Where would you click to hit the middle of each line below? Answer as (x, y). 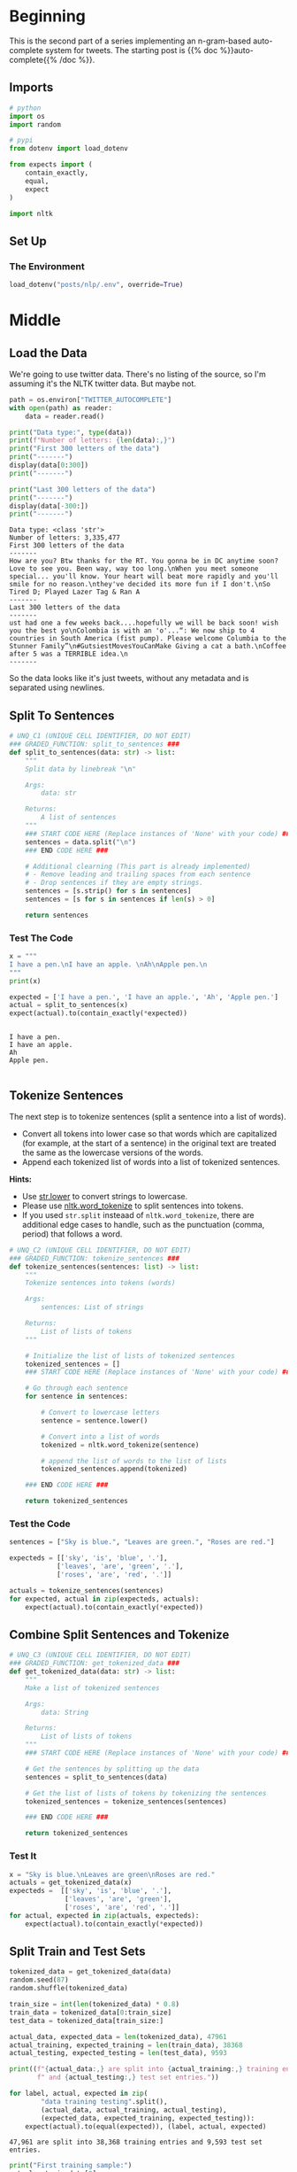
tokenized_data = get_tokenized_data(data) (91, 1972)
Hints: (21, 1179)
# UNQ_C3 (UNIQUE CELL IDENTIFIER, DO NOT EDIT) (100, 1655)
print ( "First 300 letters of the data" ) (85, 449)
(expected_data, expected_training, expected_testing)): (148, 2118)
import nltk (31, 213)
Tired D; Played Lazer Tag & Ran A (75, 592)
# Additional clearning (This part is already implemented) (138, 866)
